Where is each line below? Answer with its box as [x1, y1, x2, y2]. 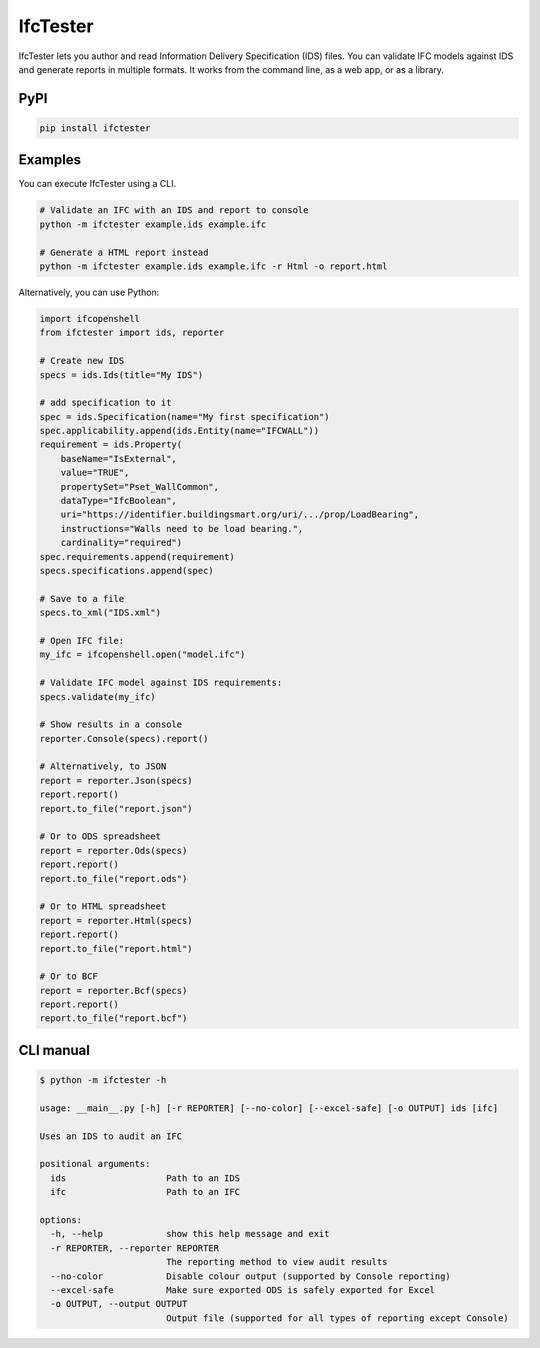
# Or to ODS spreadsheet [39, 831, 162, 842]
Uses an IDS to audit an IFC [39, 1130, 183, 1142]
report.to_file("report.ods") [39, 873, 188, 884]
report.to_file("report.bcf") [39, 1013, 188, 1024]
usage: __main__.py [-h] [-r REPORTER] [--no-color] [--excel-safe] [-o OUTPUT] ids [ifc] [39, 1102, 499, 1114]
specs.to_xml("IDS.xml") [39, 607, 162, 619]
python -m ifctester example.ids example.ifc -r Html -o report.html [39, 260, 388, 272]
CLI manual [18, 1041, 90, 1059]
